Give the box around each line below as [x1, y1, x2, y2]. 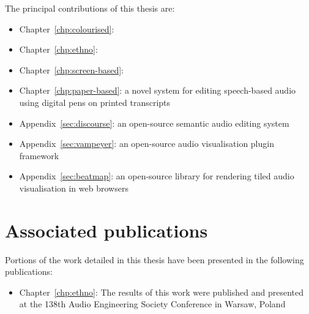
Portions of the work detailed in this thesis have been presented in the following [5, 253, 304, 266]
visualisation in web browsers [19, 181, 128, 194]
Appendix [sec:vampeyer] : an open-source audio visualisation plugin [19, 137, 274, 150]
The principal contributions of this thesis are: [5, 2, 175, 14]
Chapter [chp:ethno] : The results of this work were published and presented [19, 285, 303, 298]
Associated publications [5, 217, 208, 242]
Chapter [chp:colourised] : [19, 22, 114, 35]
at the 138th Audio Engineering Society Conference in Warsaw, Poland [19, 297, 286, 310]
